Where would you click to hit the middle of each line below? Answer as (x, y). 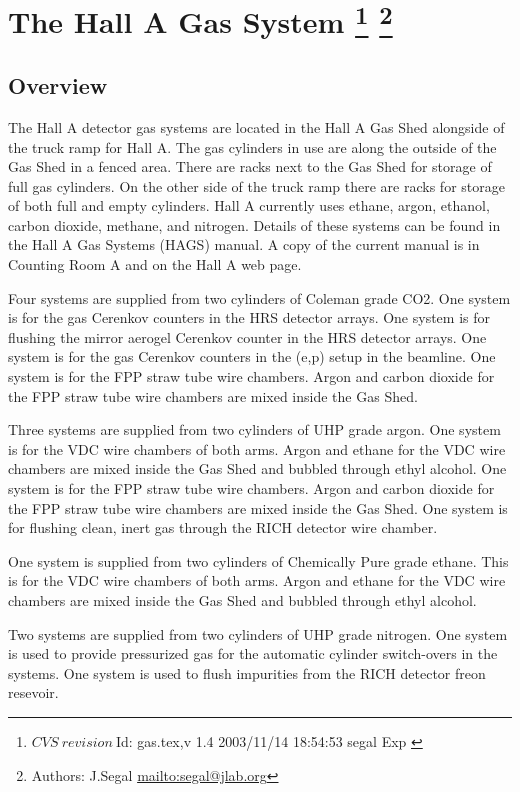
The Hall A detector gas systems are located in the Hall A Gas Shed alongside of (256, 126)
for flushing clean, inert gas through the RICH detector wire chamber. (223, 527)
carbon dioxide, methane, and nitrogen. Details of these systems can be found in (254, 224)
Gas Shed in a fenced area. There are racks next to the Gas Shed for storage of (250, 166)
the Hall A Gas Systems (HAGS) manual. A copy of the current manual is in (244, 244)
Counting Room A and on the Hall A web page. (155, 264)
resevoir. (33, 692)
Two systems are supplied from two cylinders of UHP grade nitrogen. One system (258, 633)
